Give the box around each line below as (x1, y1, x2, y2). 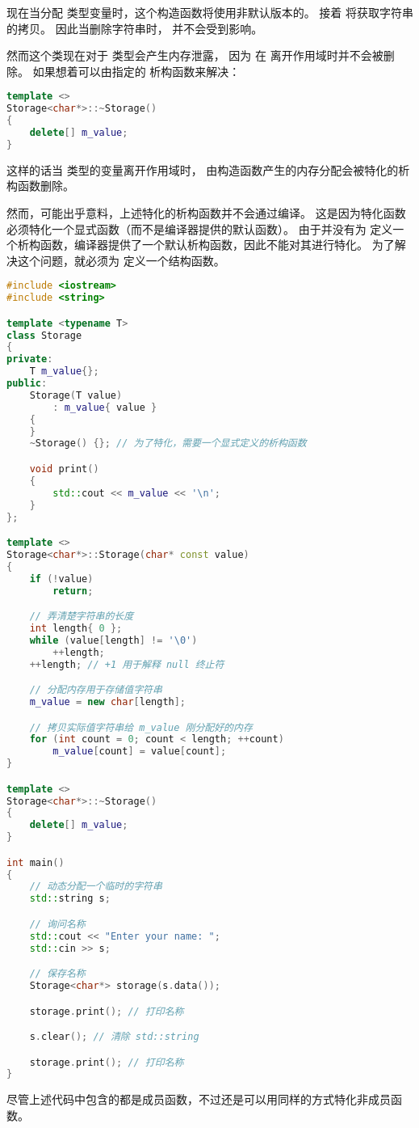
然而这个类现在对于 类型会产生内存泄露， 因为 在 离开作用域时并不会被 (6, 47, 383, 64)
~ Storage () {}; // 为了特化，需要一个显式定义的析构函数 (29, 437, 307, 450)
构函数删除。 (6, 177, 74, 194)
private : (6, 353, 53, 365)
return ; (52, 585, 94, 597)
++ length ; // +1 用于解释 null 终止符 (29, 658, 224, 670)
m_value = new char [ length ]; (29, 695, 186, 708)
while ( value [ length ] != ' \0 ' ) (29, 634, 198, 646)
